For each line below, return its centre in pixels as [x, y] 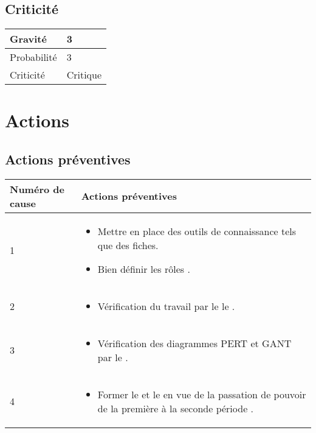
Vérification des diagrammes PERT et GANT [194, 343]
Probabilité [33, 57]
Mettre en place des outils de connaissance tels [197, 231]
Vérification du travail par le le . [166, 306]
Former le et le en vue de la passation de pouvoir [202, 394]
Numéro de [37, 189]
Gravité [28, 39]
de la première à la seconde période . [176, 408]
